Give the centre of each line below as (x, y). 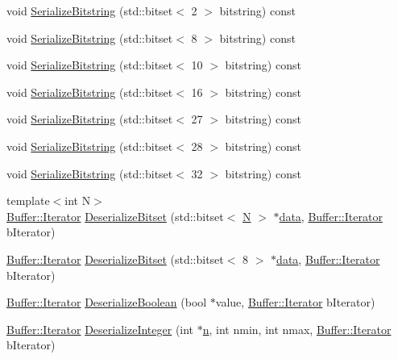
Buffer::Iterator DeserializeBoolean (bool (107, 302)
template (28, 200)
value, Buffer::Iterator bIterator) (295, 302)
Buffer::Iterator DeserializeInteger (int (100, 329)
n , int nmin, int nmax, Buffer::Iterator (297, 329)
